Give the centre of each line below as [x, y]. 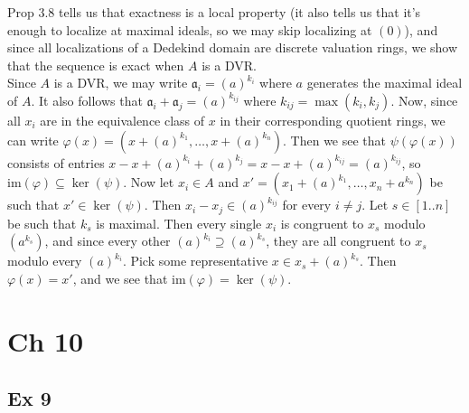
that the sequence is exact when [96, 65]
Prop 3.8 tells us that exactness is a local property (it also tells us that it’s [214, 12]
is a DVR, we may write [121, 83]
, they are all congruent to [338, 241]
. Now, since [424, 100]
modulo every [45, 261]
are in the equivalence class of [122, 120]
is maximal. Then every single [179, 223]
